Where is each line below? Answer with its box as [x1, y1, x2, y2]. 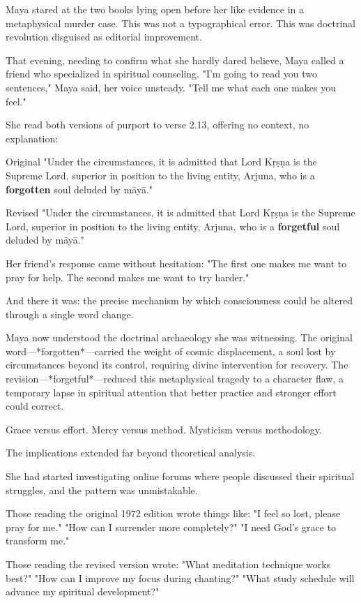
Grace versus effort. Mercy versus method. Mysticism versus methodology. [6, 422, 322, 436]
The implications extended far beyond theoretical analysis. [6, 445, 256, 460]
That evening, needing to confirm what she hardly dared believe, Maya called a [6, 52, 344, 67]
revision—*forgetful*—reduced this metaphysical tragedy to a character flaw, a [6, 371, 344, 386]
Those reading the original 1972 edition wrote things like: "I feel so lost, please [6, 506, 341, 521]
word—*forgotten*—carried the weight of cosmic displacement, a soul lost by [6, 343, 336, 358]
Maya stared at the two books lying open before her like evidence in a [6, 2, 305, 16]
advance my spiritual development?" [6, 584, 160, 599]
